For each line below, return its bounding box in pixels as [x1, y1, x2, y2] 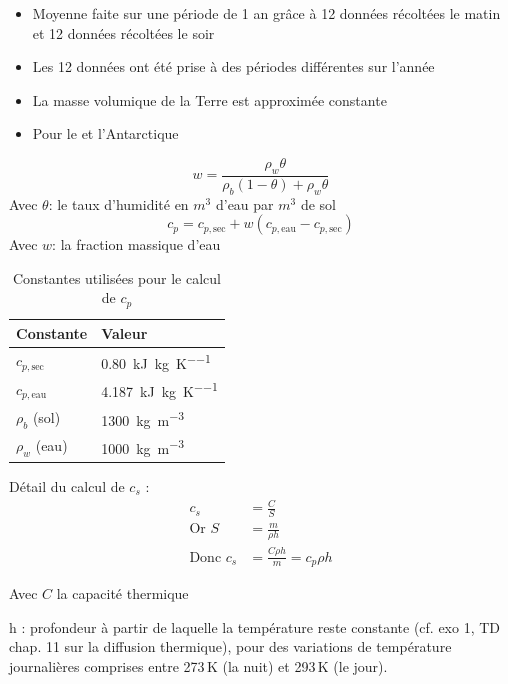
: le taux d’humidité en [48, 193, 189, 214]
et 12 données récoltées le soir [32, 22, 215, 43]
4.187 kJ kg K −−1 [101, 378, 218, 401]
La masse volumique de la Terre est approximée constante [32, 89, 387, 110]
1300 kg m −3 [101, 406, 185, 430]
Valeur [101, 322, 148, 343]
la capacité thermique [56, 583, 189, 604]
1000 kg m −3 [101, 435, 185, 458]
